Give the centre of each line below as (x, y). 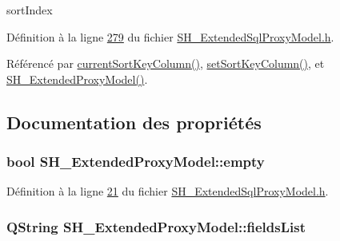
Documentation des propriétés (134, 122)
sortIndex (30, 10)
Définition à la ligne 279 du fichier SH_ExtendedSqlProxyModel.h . (170, 36)
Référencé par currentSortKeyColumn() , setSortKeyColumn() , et (166, 63)
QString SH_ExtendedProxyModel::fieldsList (156, 226)
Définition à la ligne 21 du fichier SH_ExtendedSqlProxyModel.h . (168, 191)
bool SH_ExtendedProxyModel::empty (136, 162)
